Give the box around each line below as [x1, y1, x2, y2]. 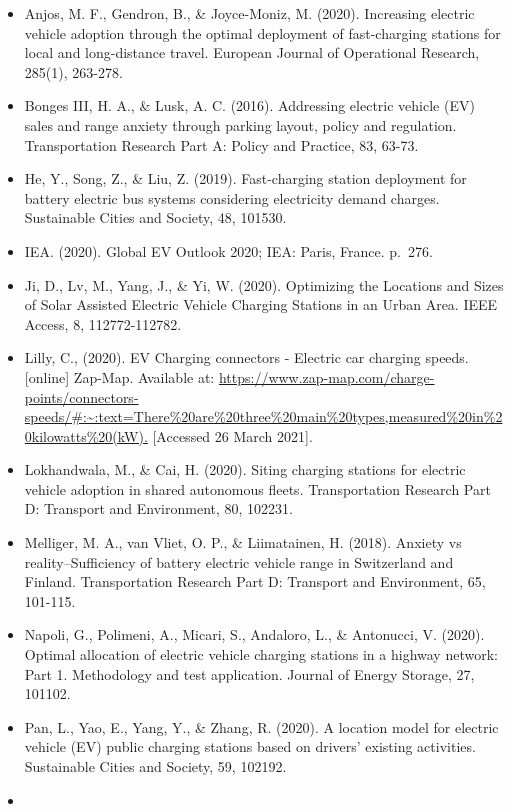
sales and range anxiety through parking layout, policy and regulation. [24, 114, 457, 135]
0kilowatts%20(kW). [24, 425, 148, 446]
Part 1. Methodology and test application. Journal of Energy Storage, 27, [24, 663, 475, 684]
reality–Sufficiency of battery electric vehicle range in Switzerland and [24, 551, 454, 572]
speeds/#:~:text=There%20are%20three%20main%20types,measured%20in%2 [24, 406, 503, 427]
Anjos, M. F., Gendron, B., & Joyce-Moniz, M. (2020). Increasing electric [24, 3, 475, 23]
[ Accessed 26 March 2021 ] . [152, 425, 313, 446]
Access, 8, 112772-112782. [24, 313, 182, 334]
